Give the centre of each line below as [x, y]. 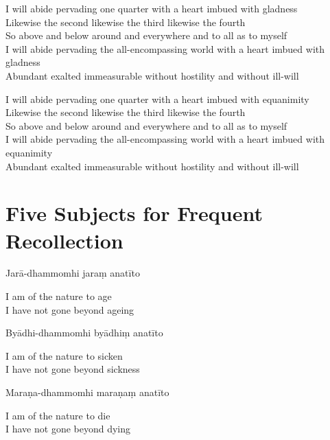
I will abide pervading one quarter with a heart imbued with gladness [152, 8]
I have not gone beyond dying [68, 429]
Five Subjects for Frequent [134, 213]
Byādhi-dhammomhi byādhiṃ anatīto [84, 333]
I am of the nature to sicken [64, 355]
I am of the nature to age [59, 296]
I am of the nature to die [58, 415]
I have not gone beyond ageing [70, 309]
